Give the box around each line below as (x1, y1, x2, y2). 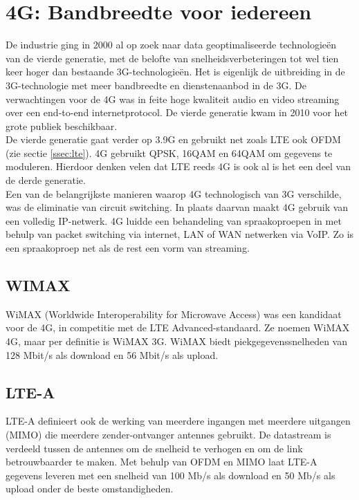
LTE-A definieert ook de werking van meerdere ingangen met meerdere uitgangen (6, 414, 351, 428)
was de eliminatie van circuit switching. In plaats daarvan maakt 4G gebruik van (6, 200, 349, 214)
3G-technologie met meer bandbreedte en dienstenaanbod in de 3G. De (6, 77, 306, 92)
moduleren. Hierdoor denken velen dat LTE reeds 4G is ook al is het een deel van (6, 159, 351, 174)
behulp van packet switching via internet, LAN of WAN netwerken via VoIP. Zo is (6, 227, 354, 241)
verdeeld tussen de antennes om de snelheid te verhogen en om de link (6, 441, 303, 455)
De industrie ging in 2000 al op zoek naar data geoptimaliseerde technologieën (6, 37, 337, 52)
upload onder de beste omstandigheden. (6, 481, 174, 496)
